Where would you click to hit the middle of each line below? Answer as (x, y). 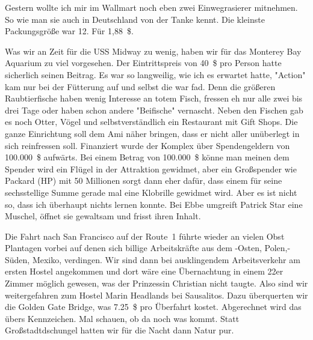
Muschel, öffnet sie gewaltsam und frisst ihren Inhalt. (103, 216)
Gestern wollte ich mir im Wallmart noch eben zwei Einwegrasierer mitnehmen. (151, 7)
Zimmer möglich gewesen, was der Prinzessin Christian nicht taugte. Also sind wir (156, 283)
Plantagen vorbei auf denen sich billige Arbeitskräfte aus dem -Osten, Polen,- (148, 248)
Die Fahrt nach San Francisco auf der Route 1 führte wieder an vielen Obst (145, 236)
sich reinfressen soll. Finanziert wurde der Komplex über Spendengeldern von (147, 145)
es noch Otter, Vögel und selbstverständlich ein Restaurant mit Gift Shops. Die (151, 122)
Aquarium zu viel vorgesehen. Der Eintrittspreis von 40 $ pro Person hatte (143, 63)
